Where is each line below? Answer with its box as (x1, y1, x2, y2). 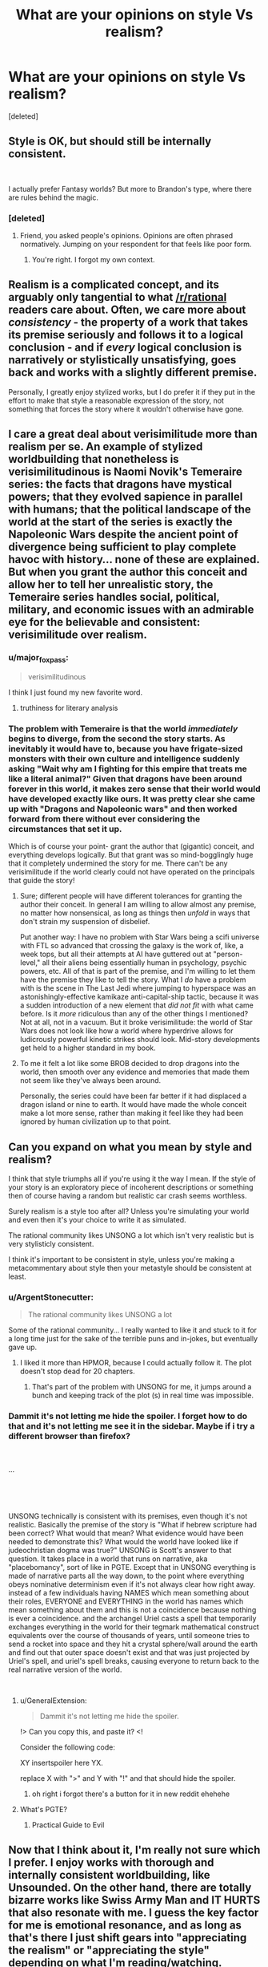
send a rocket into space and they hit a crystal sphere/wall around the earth (8, 1639, 258, 1649)
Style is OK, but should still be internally (8, 135, 212, 148)
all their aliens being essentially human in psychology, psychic (42, 958, 247, 967)
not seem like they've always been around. (19, 1076, 162, 1085)
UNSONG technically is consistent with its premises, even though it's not (8, 1511, 248, 1521)
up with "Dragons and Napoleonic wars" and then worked (8, 803, 238, 814)
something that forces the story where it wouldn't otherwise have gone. (8, 404, 244, 414)
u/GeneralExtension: (19, 1695, 87, 1705)
